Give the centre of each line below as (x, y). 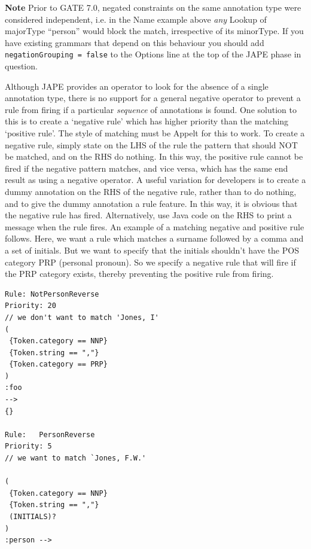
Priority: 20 (31, 306)
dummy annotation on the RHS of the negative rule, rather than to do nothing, (151, 191)
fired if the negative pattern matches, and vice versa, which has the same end (147, 168)
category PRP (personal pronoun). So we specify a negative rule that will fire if (150, 262)
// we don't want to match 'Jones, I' (82, 317)
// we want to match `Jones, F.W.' (76, 458)
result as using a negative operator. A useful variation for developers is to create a (155, 180)
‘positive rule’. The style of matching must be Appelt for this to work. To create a (155, 133)
